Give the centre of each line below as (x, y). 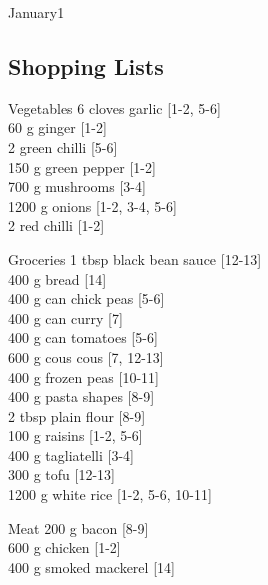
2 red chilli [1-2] (56, 225)
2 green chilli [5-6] (63, 146)
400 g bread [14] (57, 278)
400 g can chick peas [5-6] (86, 298)
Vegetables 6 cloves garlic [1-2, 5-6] (114, 107)
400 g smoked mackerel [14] (91, 566)
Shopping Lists (86, 65)
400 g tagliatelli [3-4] (71, 454)
